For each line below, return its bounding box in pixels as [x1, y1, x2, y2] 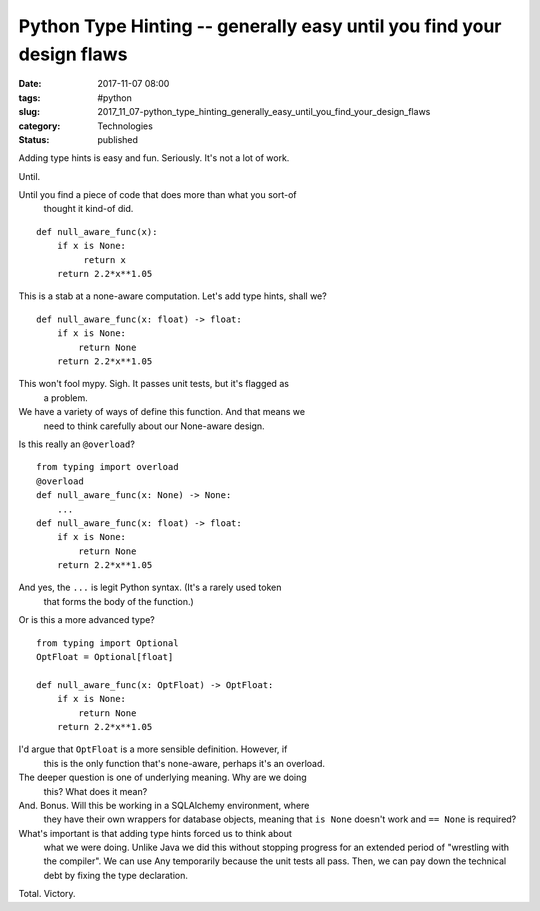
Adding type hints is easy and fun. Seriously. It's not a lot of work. [18, 152, 290, 164]
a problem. [43, 391, 89, 404]
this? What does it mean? [43, 785, 148, 797]
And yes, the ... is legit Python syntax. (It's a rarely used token [18, 581, 282, 594]
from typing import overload [36, 461, 179, 473]
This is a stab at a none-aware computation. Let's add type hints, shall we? [18, 290, 327, 302]
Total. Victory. [18, 888, 76, 900]
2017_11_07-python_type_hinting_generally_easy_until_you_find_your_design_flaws [97, 106, 431, 118]
